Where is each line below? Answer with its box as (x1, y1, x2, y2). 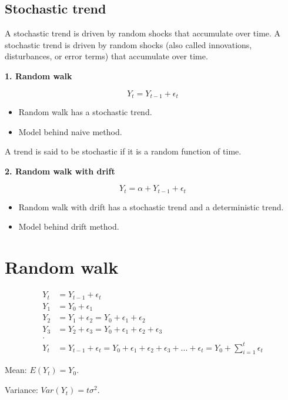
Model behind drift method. (18, 220, 119, 233)
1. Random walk (5, 69, 72, 82)
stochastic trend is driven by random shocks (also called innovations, (5, 38, 252, 51)
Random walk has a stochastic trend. (18, 106, 152, 118)
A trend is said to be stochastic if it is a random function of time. (5, 145, 242, 157)
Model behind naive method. (18, 125, 122, 137)
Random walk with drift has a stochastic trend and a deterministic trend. (18, 200, 284, 213)
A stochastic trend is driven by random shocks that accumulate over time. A (5, 27, 281, 39)
